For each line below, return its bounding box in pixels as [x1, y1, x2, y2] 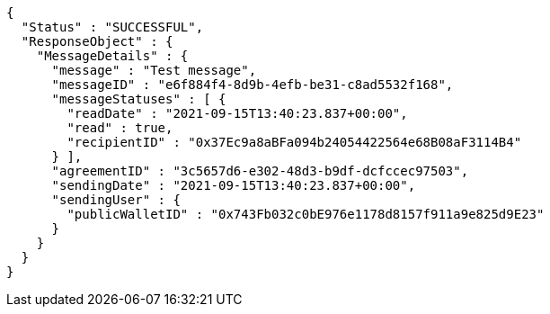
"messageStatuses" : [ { [51, 92, 226, 106]
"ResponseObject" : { [21, 34, 173, 49]
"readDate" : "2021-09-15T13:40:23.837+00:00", [67, 106, 408, 121]
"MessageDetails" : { [36, 49, 189, 63]
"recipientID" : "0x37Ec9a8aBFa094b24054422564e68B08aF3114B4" [67, 135, 522, 149]
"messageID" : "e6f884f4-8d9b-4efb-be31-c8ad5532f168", [51, 77, 454, 92]
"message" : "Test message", [51, 63, 257, 77]
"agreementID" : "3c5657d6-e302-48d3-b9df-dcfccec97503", [51, 164, 469, 178]
